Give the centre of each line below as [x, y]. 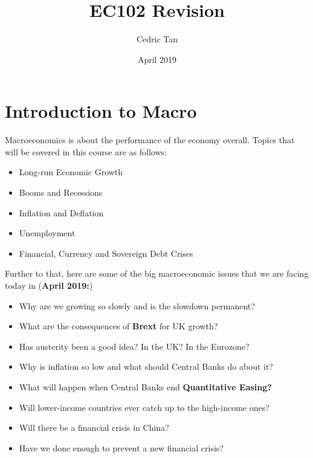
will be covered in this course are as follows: [86, 151]
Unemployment [47, 233]
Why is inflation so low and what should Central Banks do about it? [146, 366]
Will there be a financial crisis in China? [94, 427]
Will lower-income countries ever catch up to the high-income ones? [144, 407]
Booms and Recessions [61, 192]
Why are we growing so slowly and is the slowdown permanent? [137, 305]
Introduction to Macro [101, 111]
